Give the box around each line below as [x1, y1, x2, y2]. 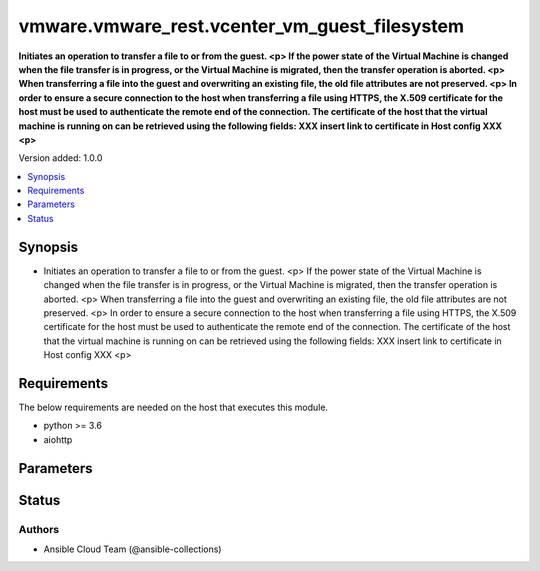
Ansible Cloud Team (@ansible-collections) [43, 543, 222, 555]
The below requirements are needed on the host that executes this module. [18, 401, 329, 413]
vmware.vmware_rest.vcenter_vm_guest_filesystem [18, 15, 465, 37]
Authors [18, 522, 60, 536]
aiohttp [43, 433, 73, 445]
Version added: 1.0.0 [18, 152, 103, 164]
